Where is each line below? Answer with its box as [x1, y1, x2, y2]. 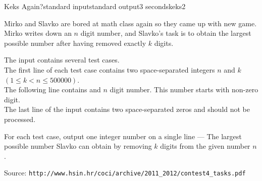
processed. [4, 113, 36, 124]
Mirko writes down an [4, 28, 72, 38]
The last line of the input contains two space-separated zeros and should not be [4, 104, 250, 114]
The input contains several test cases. [4, 54, 120, 65]
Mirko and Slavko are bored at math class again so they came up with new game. [4, 18, 257, 28]
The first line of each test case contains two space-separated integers [4, 64, 215, 75]
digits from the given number [160, 141, 250, 151]
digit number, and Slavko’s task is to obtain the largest [80, 28, 251, 38]
